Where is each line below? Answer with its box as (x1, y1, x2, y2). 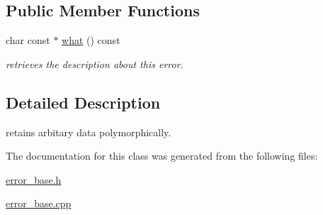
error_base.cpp (6, 196, 72, 211)
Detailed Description (6, 91, 161, 113)
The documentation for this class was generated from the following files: (6, 148, 318, 163)
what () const (62, 33, 120, 48)
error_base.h (6, 172, 62, 187)
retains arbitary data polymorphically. (6, 124, 171, 139)
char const (6, 33, 50, 48)
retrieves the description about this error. (6, 56, 183, 71)
